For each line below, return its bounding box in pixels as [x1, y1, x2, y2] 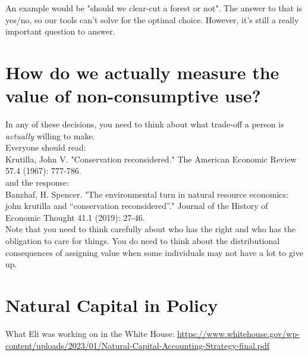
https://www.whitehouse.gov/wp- [177, 327, 300, 339]
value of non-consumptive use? [5, 83, 261, 108]
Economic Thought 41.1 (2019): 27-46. [5, 211, 145, 223]
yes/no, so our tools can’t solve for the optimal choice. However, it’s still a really [5, 13, 299, 26]
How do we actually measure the [5, 60, 279, 84]
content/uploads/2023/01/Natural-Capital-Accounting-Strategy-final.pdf [5, 339, 269, 351]
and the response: [5, 176, 70, 189]
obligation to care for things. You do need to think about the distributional [5, 235, 280, 247]
